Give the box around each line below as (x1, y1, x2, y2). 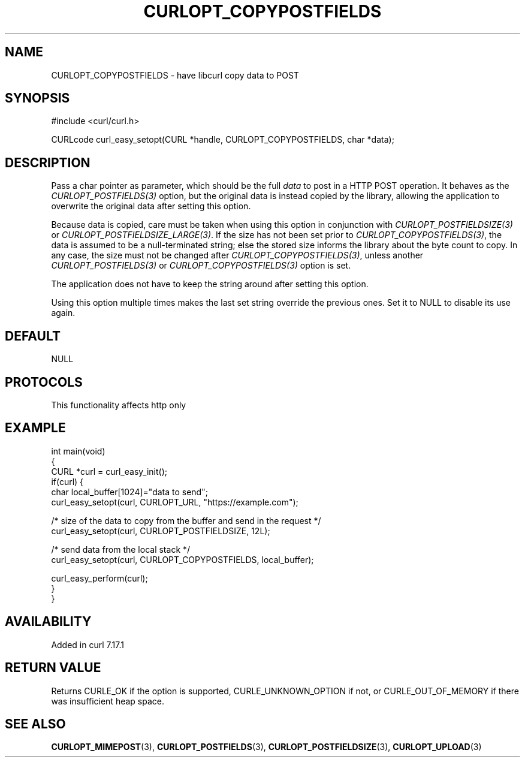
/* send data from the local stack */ (51, 544, 191, 555)
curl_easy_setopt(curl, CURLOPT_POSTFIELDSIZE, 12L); (51, 525, 270, 536)
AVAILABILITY (5, 614, 92, 630)
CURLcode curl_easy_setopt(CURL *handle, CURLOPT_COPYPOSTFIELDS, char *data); (51, 134, 394, 145)
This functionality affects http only (51, 399, 186, 410)
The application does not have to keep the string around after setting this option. (51, 279, 369, 290)
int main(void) (51, 445, 105, 456)
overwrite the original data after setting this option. (51, 201, 251, 212)
